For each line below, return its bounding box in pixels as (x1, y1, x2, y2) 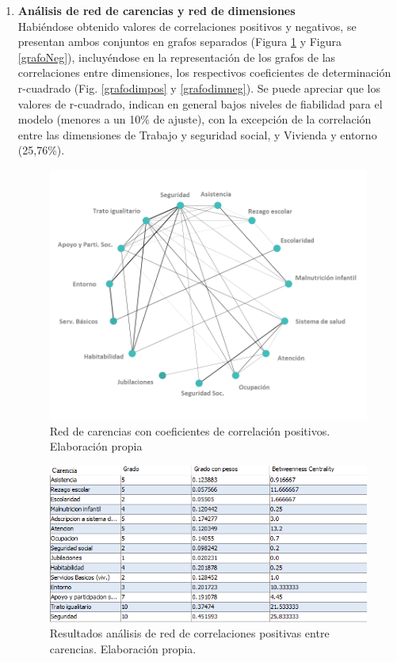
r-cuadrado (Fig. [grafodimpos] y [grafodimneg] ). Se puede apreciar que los (17, 79, 381, 96)
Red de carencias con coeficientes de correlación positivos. (49, 422, 330, 439)
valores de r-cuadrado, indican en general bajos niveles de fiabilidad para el (17, 95, 383, 112)
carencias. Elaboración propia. (49, 640, 197, 656)
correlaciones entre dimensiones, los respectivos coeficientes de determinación (17, 64, 391, 81)
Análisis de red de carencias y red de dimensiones (17, 2, 296, 18)
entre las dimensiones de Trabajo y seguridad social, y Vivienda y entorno (17, 126, 377, 143)
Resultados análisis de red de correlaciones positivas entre (49, 625, 330, 641)
